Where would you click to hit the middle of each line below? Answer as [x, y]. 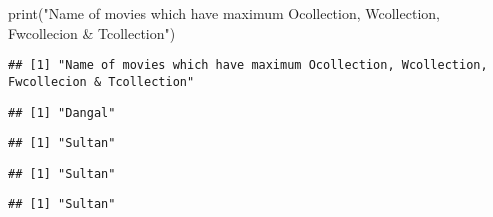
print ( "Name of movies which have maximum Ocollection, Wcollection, [224, 13]
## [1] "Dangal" [62, 112]
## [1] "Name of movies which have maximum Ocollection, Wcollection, [248, 65]
